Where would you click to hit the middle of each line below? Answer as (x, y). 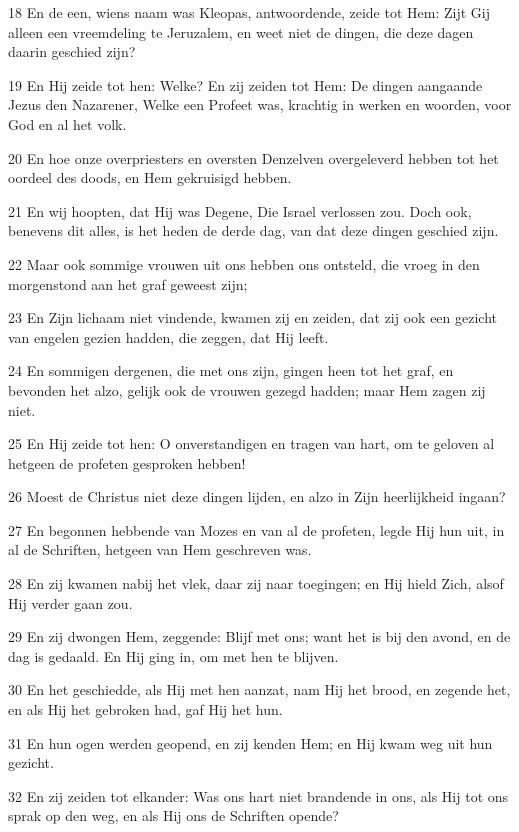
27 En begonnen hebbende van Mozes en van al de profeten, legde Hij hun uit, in (256, 529)
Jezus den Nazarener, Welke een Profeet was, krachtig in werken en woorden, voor (260, 104)
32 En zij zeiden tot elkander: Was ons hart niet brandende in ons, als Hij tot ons (258, 795)
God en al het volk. (67, 123)
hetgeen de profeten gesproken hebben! (127, 462)
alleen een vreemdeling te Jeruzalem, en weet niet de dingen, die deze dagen (241, 31)
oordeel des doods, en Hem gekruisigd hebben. (150, 177)
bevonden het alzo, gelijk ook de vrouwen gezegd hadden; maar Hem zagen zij (247, 389)
